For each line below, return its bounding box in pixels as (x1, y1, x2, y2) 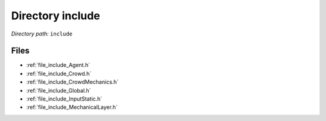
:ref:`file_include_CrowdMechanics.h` (26, 78, 119, 85)
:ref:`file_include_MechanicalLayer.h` (26, 104, 118, 111)
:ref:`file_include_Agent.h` (26, 61, 91, 69)
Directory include (11, 9, 101, 22)
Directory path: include (11, 30, 72, 37)
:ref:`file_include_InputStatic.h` (26, 95, 103, 102)
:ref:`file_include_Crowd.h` (26, 70, 92, 77)
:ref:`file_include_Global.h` (26, 87, 91, 94)
